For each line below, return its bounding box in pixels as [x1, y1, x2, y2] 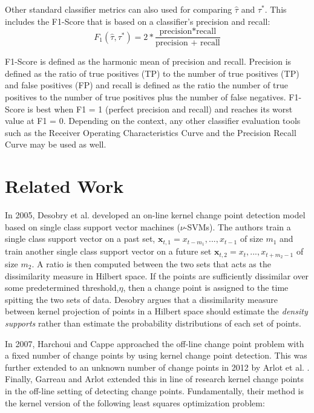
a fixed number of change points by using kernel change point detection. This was [5, 349, 307, 362]
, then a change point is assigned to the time [123, 281, 289, 294]
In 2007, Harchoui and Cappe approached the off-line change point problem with [5, 337, 304, 350]
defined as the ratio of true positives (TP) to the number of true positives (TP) [5, 67, 299, 79]
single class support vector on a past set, [5, 232, 155, 245]
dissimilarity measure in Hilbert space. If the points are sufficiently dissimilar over [5, 269, 309, 282]
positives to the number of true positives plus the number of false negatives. [5, 91, 286, 103]
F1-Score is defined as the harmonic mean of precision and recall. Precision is [5, 55, 292, 68]
